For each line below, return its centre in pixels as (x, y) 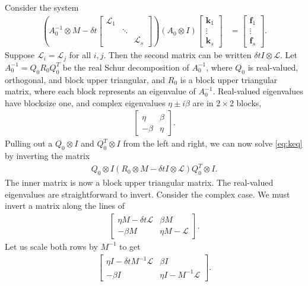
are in (203, 102)
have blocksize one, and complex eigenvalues (85, 102)
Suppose (20, 55)
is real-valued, (273, 67)
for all (80, 55)
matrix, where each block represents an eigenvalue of (100, 91)
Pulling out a (29, 143)
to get (130, 246)
